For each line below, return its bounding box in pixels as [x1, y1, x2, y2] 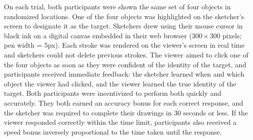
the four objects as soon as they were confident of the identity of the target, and [4, 59, 247, 69]
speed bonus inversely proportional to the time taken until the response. [4, 126, 222, 137]
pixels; [222, 30, 242, 40]
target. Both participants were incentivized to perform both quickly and [4, 88, 221, 98]
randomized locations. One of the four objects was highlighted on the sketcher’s [4, 11, 244, 21]
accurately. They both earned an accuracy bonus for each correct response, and [4, 97, 244, 108]
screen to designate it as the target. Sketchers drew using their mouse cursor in [4, 21, 243, 31]
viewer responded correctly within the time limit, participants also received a [4, 117, 237, 127]
